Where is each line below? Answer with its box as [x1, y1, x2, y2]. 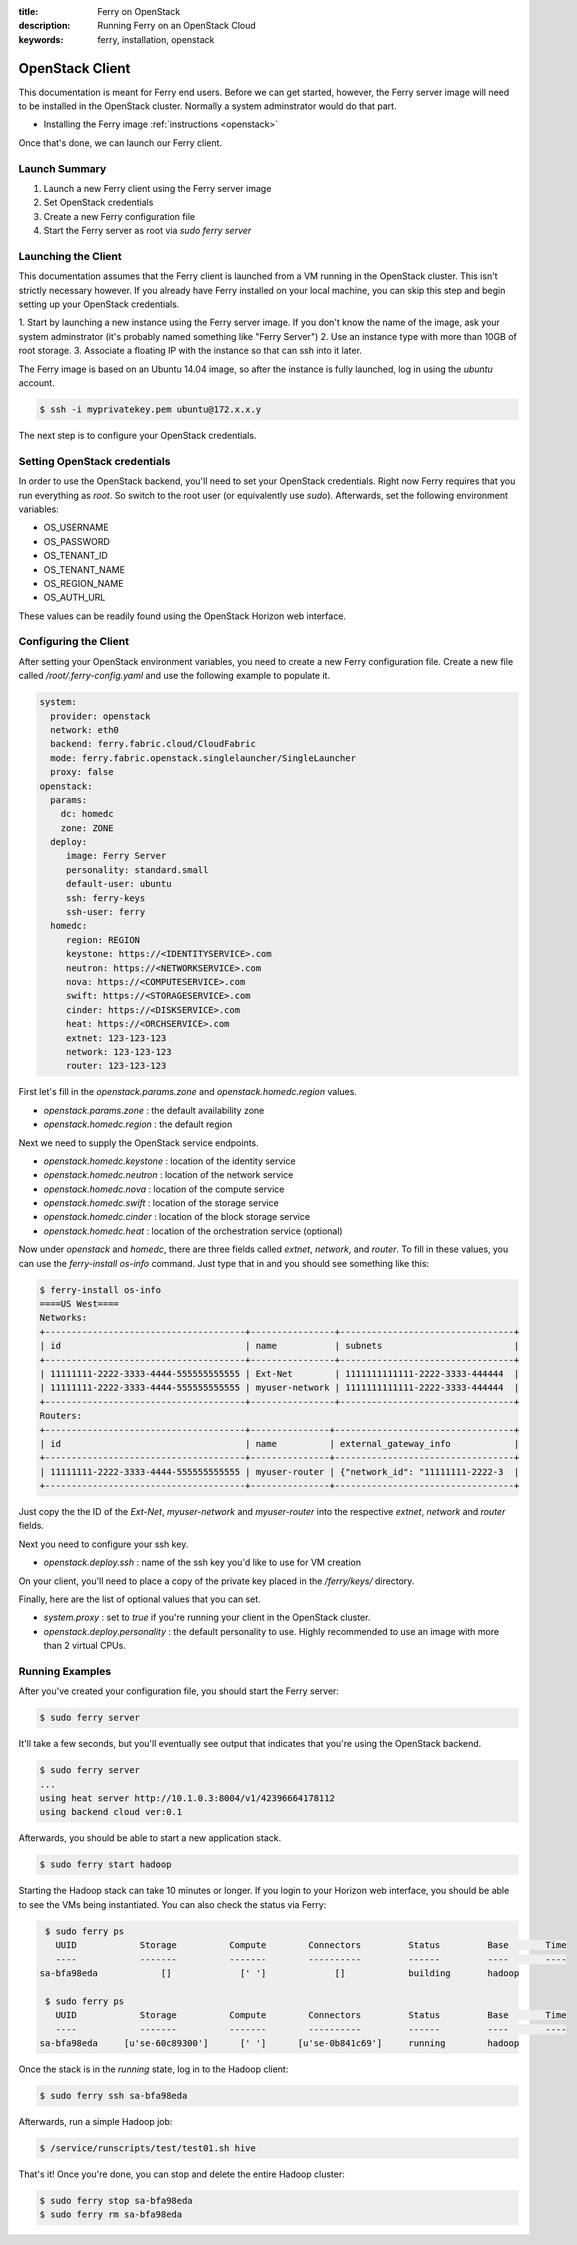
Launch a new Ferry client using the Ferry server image [43, 183, 272, 194]
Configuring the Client [18, 635, 130, 649]
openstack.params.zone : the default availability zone [43, 1104, 265, 1116]
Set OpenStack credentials [43, 196, 154, 209]
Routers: [39, 1410, 83, 1422]
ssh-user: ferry [65, 906, 146, 918]
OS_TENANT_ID [43, 550, 109, 562]
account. [18, 377, 55, 389]
